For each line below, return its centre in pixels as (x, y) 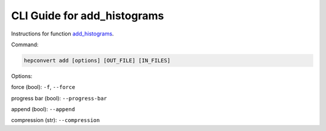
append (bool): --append (43, 109)
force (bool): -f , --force (43, 87)
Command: (25, 44)
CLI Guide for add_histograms (88, 16)
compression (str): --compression (56, 120)
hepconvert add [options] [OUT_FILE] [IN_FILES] (97, 60)
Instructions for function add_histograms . (62, 34)
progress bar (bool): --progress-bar (59, 98)
